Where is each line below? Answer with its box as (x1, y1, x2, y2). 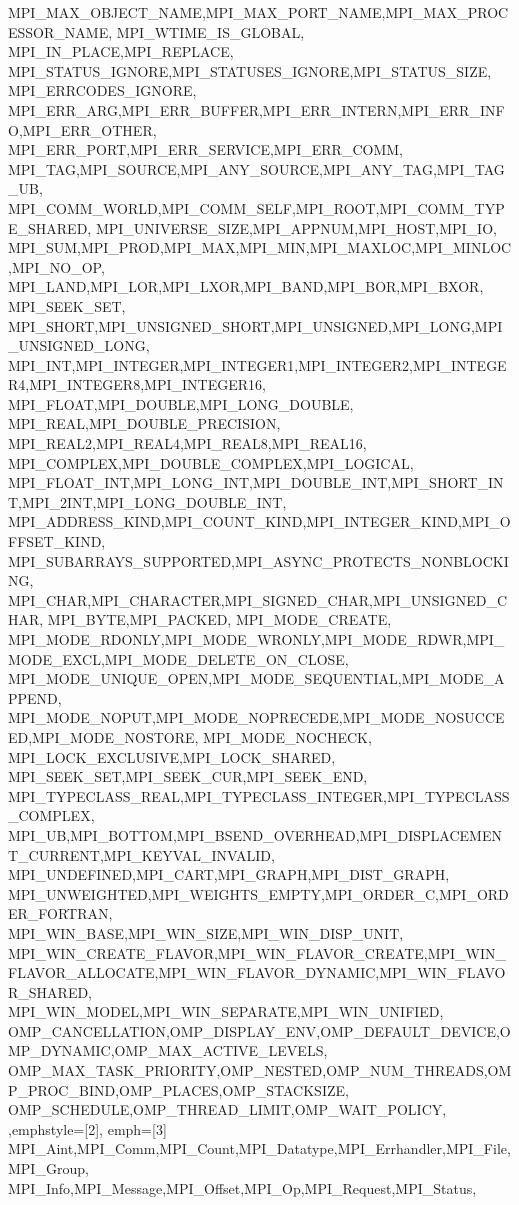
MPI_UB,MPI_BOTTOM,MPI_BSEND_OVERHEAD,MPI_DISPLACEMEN (8, 824, 502, 845)
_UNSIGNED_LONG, (8, 335, 150, 356)
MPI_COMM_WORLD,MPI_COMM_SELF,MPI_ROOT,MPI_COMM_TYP (8, 197, 505, 218)
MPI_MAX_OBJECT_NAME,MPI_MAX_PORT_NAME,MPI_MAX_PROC (8, 2, 509, 22)
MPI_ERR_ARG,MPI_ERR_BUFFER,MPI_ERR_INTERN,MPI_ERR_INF (8, 99, 505, 120)
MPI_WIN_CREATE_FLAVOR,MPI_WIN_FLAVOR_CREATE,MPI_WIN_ (8, 942, 507, 963)
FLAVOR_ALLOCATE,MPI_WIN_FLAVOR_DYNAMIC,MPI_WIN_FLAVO (8, 962, 506, 983)
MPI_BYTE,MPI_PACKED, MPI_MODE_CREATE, (47, 609, 392, 630)
